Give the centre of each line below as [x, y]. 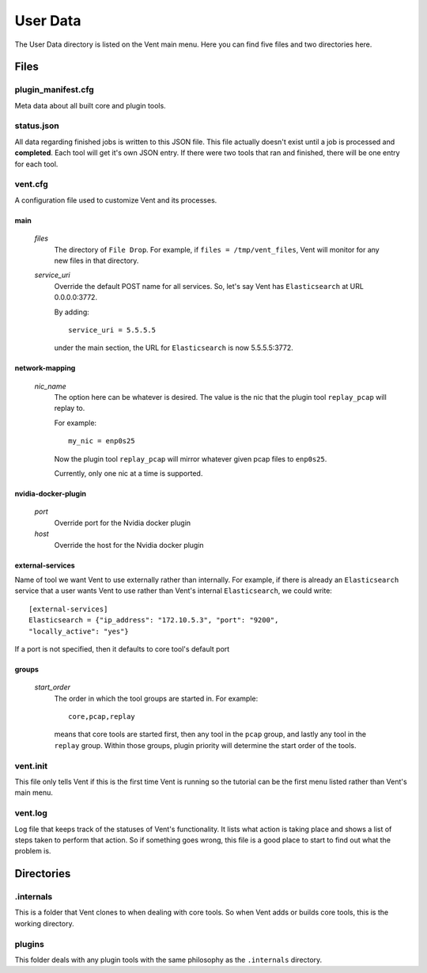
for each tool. [36, 164]
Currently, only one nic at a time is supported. [128, 473]
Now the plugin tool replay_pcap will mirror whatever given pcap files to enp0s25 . [191, 458]
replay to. [70, 409]
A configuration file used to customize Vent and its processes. [116, 200]
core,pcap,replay [102, 717]
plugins [30, 944]
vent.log [31, 813]
